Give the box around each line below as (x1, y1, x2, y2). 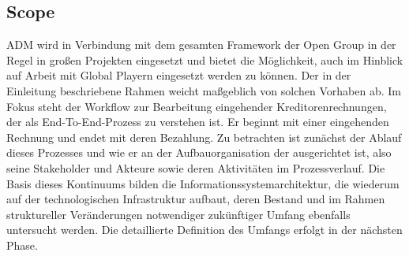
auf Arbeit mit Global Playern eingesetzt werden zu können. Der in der (6, 67, 351, 83)
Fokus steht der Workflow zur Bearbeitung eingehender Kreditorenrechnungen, (6, 98, 387, 114)
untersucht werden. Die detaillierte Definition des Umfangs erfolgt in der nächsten (6, 221, 403, 238)
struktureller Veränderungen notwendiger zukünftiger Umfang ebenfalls (6, 206, 351, 222)
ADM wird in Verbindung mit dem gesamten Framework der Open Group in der (6, 36, 396, 53)
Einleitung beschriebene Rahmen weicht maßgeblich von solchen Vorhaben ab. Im (6, 82, 401, 98)
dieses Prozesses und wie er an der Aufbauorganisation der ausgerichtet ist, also (6, 144, 392, 161)
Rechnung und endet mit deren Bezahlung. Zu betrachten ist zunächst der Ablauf (6, 128, 402, 145)
